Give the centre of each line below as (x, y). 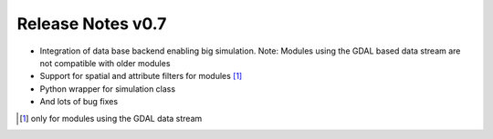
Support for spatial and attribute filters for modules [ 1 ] (141, 76)
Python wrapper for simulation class (108, 89)
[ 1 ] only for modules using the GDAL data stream (111, 118)
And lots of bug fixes (79, 102)
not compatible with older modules (105, 63)
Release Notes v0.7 (92, 24)
